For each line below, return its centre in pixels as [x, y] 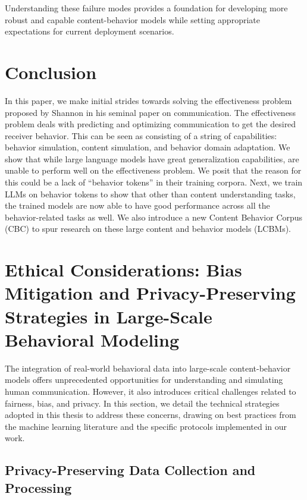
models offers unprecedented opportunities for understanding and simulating [144, 380]
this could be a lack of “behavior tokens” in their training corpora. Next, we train [154, 182]
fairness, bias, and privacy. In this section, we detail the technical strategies [142, 403]
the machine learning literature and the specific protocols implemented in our [146, 426]
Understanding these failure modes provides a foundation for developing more [146, 8]
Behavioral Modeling [92, 339]
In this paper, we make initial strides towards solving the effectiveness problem [148, 100]
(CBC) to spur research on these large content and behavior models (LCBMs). [148, 229]
